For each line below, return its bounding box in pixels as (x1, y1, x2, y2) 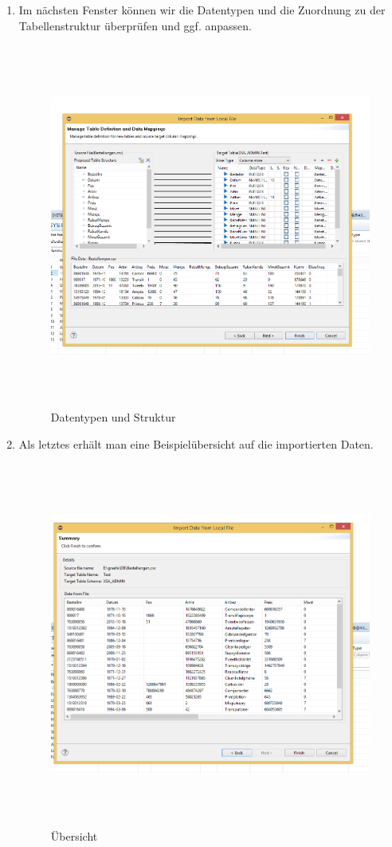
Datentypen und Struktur (50, 409, 176, 425)
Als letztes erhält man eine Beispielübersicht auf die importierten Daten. (18, 435, 374, 452)
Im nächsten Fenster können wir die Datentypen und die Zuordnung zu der (18, 2, 386, 18)
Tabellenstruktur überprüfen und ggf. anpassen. (18, 17, 252, 33)
